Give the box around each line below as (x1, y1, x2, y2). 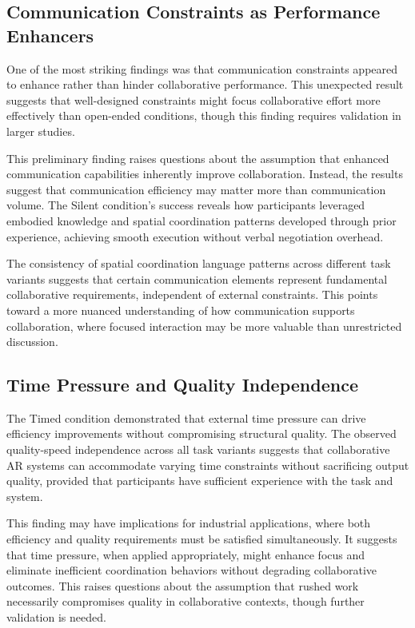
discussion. (6, 333, 58, 350)
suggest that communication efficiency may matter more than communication (6, 181, 386, 197)
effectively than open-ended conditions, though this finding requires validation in (6, 107, 401, 124)
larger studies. (6, 122, 75, 139)
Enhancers (6, 22, 94, 47)
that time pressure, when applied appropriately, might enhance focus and (6, 546, 365, 562)
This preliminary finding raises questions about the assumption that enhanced (6, 149, 389, 166)
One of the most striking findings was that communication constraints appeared (6, 60, 398, 77)
